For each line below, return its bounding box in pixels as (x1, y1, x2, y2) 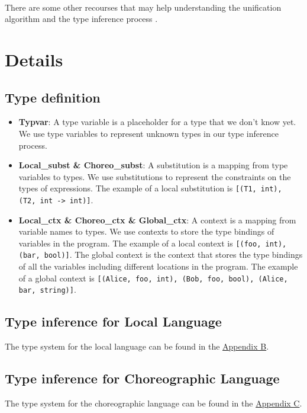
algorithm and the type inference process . (5, 12, 158, 25)
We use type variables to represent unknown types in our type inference (18, 127, 279, 139)
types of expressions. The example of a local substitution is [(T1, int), (18, 182, 282, 194)
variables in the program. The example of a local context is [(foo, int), (18, 236, 287, 249)
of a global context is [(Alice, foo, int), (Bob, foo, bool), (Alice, (18, 271, 288, 284)
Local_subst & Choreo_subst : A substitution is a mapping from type (18, 159, 288, 171)
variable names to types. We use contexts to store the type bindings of (18, 225, 274, 238)
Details (5, 47, 63, 71)
